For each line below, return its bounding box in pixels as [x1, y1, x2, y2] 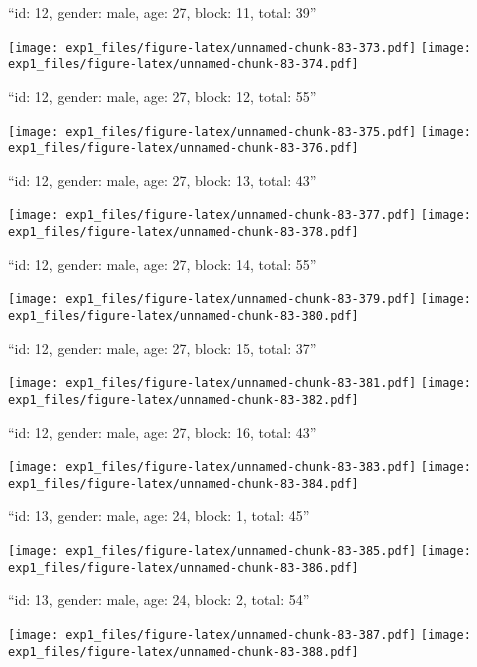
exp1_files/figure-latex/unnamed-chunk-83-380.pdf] [8, 308, 359, 323]
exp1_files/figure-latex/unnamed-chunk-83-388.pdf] [8, 644, 359, 659]
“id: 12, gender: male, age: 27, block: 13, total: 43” [8, 169, 317, 190]
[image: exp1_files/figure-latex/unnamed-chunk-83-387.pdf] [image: [8, 627, 471, 642]
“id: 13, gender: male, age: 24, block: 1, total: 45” [8, 505, 310, 526]
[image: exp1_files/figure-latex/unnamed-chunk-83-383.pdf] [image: [8, 460, 471, 475]
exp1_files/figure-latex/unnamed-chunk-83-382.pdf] [8, 392, 359, 407]
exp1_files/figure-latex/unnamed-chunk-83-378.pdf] [8, 225, 359, 240]
